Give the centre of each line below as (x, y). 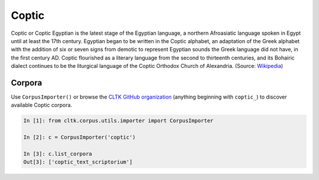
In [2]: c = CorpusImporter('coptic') (79, 138)
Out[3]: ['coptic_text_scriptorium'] (78, 162)
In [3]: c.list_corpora (58, 154)
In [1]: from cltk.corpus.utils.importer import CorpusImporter (118, 121)
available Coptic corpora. (42, 105)
